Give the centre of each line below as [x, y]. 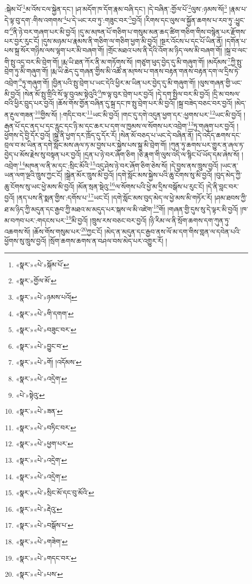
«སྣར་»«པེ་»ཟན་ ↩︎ [39, 411]
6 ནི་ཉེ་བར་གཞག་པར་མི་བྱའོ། [43, 31]
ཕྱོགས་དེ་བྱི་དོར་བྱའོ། [27, 135]
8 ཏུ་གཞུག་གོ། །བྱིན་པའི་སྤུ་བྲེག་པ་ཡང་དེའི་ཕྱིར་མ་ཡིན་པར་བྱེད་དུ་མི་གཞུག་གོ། [107, 81]
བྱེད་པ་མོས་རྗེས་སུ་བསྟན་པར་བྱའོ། [43, 154]
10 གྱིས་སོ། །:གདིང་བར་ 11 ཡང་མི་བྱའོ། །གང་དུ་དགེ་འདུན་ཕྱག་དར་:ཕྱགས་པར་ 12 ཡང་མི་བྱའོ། [138, 114]
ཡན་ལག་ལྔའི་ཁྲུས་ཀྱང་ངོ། [33, 175]
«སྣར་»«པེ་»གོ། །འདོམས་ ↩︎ [49, 362]
